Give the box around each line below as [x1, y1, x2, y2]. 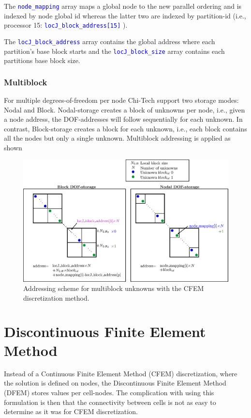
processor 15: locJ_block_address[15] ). [4, 20, 128, 30]
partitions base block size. [4, 55, 80, 65]
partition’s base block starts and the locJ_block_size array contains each [4, 46, 225, 56]
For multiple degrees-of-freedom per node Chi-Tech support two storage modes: [4, 95, 239, 105]
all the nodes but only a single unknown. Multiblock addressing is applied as [4, 133, 231, 143]
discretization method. [23, 292, 89, 303]
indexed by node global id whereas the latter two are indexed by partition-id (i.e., [4, 10, 246, 20]
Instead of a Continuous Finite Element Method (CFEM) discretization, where [4, 368, 237, 378]
